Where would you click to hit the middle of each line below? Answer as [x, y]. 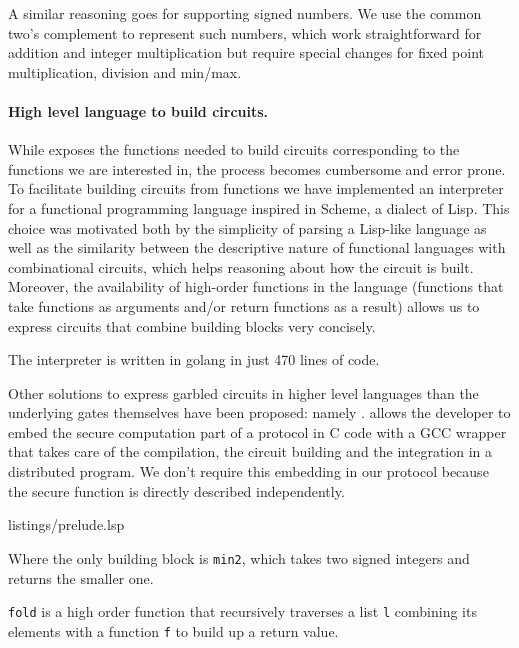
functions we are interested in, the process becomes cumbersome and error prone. [257, 168]
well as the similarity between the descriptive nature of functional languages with [257, 247]
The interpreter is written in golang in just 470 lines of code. [194, 359]
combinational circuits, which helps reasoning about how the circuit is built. [241, 266]
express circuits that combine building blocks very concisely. [192, 325]
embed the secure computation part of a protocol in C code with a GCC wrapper [257, 431]
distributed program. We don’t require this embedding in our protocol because [248, 471]
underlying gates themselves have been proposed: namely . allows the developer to [259, 412]
